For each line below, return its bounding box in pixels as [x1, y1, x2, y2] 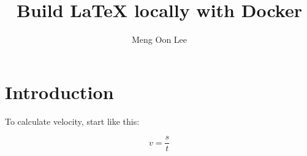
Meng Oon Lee [131, 33, 188, 46]
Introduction [5, 79, 114, 104]
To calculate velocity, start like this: [5, 114, 140, 127]
